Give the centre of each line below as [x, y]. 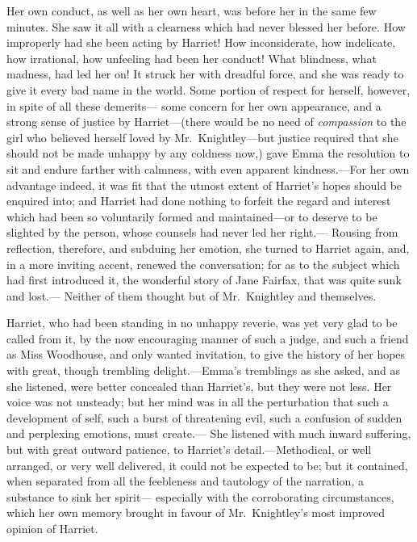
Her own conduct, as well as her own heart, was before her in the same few [192, 11]
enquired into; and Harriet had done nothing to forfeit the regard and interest [199, 201]
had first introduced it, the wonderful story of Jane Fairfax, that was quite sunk [204, 280]
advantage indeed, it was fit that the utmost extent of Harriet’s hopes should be [204, 185]
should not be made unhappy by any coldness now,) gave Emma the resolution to [208, 153]
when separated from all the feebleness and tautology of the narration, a [185, 481]
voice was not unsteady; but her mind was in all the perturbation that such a [198, 402]
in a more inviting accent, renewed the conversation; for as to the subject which [203, 264]
